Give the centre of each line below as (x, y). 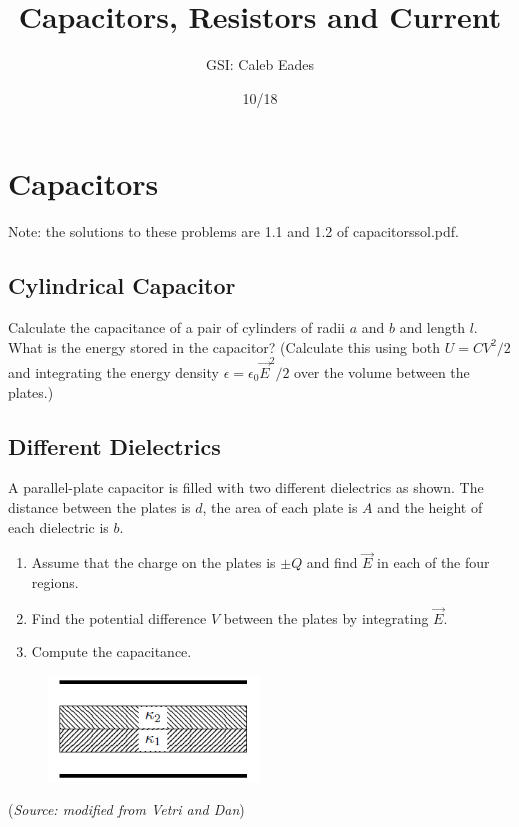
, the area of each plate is (280, 506)
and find (332, 562)
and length (432, 327)
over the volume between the (382, 371)
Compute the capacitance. (111, 651)
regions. (55, 581)
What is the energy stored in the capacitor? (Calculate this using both (224, 346)
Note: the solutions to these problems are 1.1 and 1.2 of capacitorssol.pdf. (233, 231)
